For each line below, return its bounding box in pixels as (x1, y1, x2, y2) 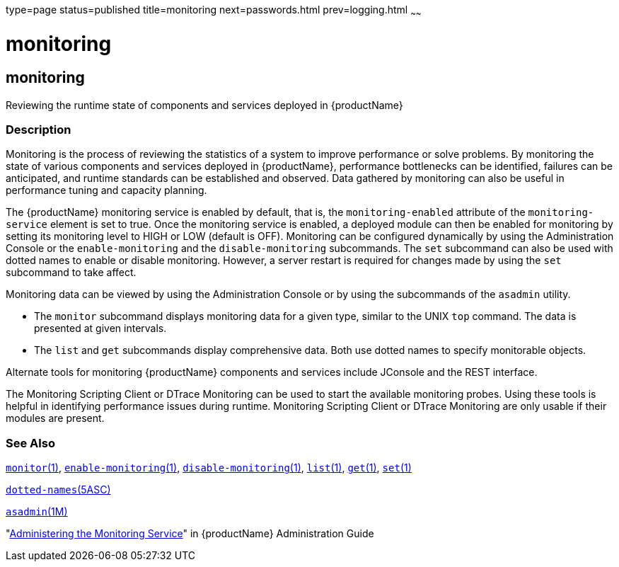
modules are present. (6, 412, 105, 425)
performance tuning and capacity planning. (6, 184, 207, 197)
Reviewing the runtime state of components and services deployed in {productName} (6, 98, 403, 111)
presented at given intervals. (34, 322, 167, 335)
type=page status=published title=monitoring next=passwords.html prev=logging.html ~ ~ (6, 4, 422, 18)
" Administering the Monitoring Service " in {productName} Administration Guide (6, 527, 374, 540)
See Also (6, 435, 55, 450)
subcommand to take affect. (6, 266, 137, 279)
